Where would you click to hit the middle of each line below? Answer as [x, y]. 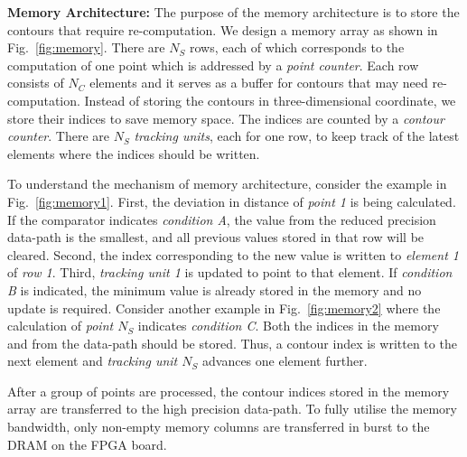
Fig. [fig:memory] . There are [86, 47]
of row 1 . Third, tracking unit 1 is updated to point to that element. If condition [230, 272]
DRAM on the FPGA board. [87, 444]
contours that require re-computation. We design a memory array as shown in [223, 29]
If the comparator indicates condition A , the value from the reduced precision [222, 219]
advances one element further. [285, 361]
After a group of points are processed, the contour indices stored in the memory [229, 391]
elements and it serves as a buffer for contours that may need [259, 83]
